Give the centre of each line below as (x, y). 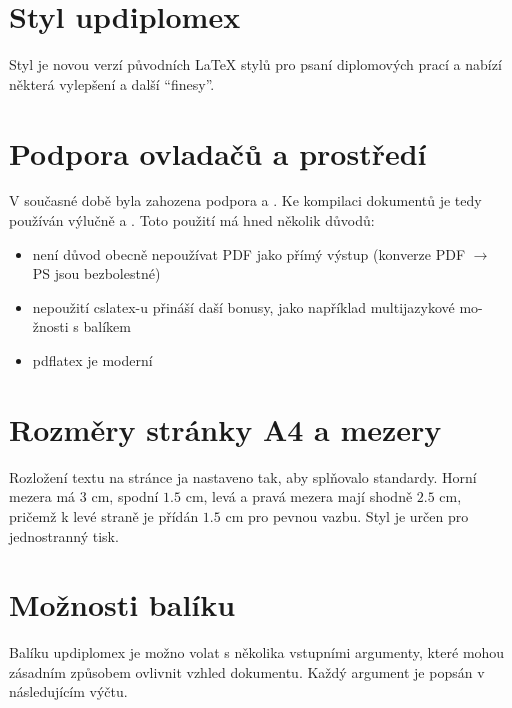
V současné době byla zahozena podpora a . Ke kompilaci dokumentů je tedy (245, 200)
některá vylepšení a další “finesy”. (112, 83)
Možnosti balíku (122, 604)
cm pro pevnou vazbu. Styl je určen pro (347, 515)
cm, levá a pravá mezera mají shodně (299, 496)
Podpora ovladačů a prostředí (218, 152)
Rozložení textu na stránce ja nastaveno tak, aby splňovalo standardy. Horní (243, 476)
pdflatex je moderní (92, 360)
